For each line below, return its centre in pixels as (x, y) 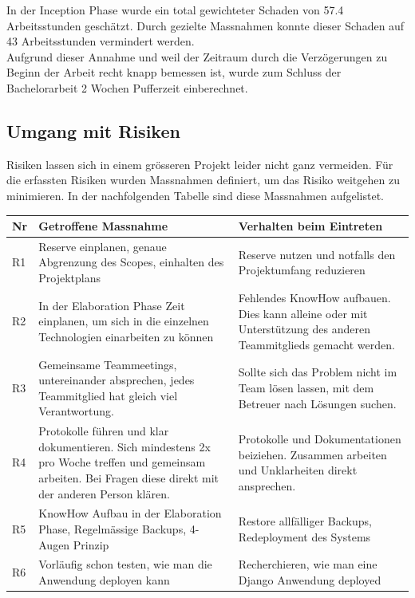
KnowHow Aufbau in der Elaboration (130, 513)
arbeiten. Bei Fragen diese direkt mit (128, 477)
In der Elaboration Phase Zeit (112, 305)
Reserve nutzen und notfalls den (317, 254)
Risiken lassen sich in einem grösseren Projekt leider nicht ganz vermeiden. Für (200, 164)
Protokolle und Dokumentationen (320, 438)
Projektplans (69, 278)
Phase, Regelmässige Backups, (113, 528)
